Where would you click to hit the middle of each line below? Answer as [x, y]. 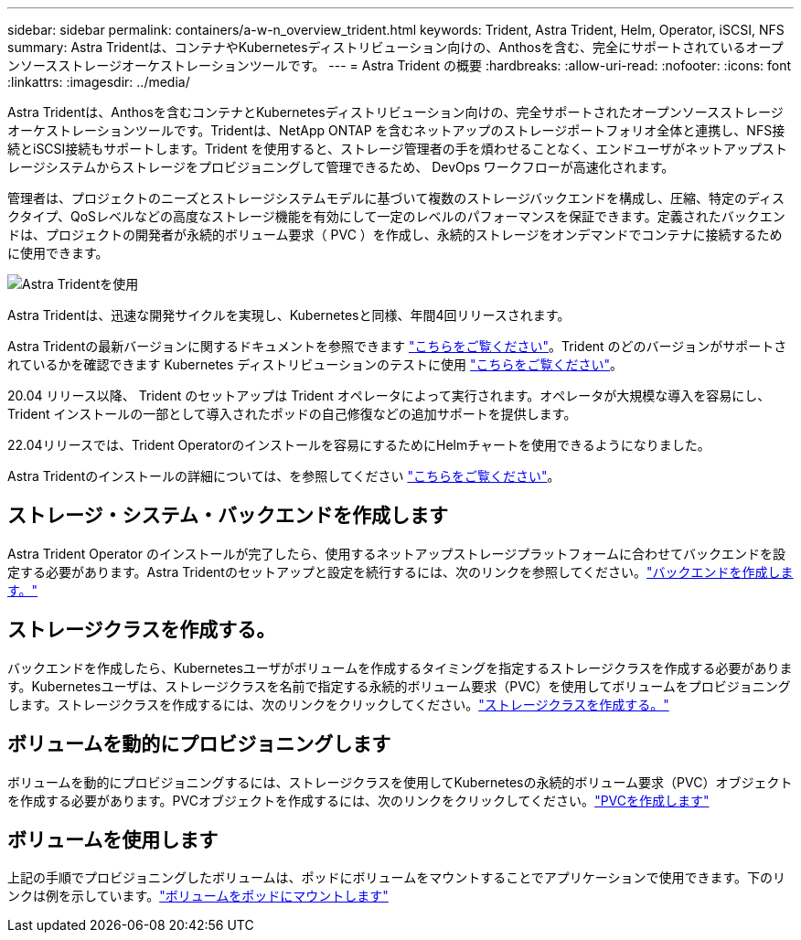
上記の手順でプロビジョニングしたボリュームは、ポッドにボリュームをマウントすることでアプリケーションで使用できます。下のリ [397, 878]
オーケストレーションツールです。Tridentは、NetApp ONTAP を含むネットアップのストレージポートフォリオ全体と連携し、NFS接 [396, 130]
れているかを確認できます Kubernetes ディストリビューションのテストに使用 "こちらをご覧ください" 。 [315, 364]
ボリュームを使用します [113, 839]
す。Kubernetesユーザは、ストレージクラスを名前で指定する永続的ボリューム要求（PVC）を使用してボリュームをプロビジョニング [399, 686]
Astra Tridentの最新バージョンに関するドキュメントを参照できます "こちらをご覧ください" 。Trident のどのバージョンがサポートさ [397, 346]
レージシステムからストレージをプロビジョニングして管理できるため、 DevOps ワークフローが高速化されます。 [341, 167]
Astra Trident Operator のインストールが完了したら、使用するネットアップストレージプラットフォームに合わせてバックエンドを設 [396, 553]
